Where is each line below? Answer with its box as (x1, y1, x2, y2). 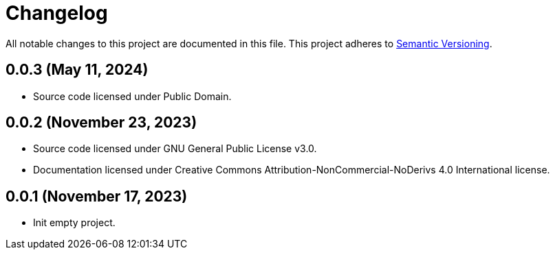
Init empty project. (33, 217, 116, 229)
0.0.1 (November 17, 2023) (6, 187, 188, 205)
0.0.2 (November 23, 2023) (6, 114, 197, 132)
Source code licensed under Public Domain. (33, 90, 232, 102)
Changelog (6, 1, 108, 25)
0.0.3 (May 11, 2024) (6, 61, 149, 79)
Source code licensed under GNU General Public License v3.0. (33, 143, 317, 155)
